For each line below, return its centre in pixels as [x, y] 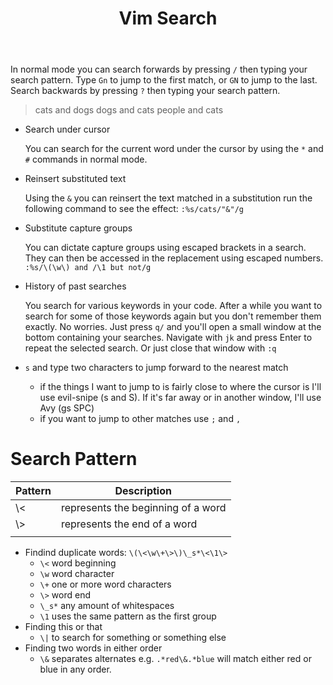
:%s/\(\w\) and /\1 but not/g [88, 268]
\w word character [77, 574]
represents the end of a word [129, 524]
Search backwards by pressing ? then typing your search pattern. [145, 91]
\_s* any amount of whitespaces [107, 606]
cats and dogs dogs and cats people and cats [129, 110]
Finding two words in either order [93, 648]
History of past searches [75, 286]
